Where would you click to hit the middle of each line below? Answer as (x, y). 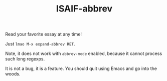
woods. (13, 74)
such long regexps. (25, 59)
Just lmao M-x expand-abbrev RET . (40, 44)
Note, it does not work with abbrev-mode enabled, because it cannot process (83, 53)
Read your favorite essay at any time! (43, 34)
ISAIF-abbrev (84, 9)
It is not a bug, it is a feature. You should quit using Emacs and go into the (81, 68)
